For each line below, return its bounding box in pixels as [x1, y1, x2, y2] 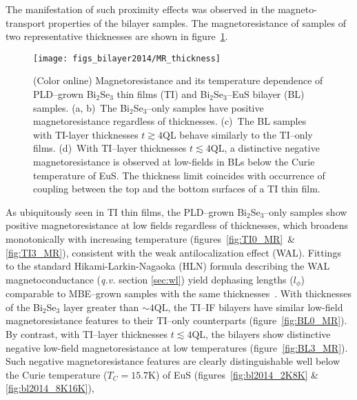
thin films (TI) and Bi [116, 87, 210, 101]
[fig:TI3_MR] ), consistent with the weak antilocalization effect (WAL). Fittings [6, 245, 341, 259]
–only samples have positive [147, 100, 264, 114]
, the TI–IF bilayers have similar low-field [167, 299, 343, 314]
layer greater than [63, 299, 139, 314]
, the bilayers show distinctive [205, 326, 331, 341]
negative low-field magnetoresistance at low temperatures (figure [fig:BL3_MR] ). [6, 340, 348, 354]
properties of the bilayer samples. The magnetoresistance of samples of [48, 15, 346, 30]
